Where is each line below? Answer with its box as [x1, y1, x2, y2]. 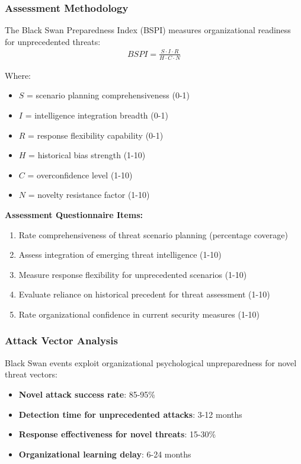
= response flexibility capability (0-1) [28, 129, 164, 141]
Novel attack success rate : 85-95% [18, 388, 156, 400]
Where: [5, 69, 31, 81]
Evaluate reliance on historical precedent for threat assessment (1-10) [18, 288, 270, 300]
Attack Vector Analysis [5, 333, 118, 348]
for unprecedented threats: [5, 35, 101, 47]
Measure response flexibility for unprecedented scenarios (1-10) [18, 268, 247, 280]
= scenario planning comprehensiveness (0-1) [27, 89, 190, 101]
